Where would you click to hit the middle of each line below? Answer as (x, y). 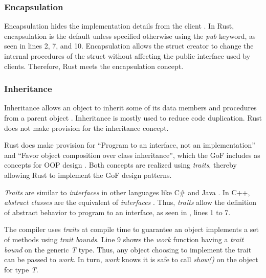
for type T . (21, 269)
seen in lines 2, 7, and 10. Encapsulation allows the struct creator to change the (129, 46)
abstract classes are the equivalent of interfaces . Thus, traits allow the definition (130, 202)
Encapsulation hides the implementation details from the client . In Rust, (119, 26)
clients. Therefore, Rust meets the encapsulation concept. (94, 66)
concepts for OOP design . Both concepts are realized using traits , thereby (120, 165)
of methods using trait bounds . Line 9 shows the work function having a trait (124, 239)
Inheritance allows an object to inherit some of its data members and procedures (130, 108)
